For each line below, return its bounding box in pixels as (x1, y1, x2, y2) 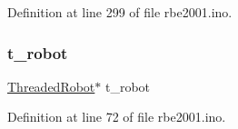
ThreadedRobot (7, 76, 95, 95)
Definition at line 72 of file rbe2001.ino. (7, 107, 226, 126)
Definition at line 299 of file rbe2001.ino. (7, 3, 233, 21)
